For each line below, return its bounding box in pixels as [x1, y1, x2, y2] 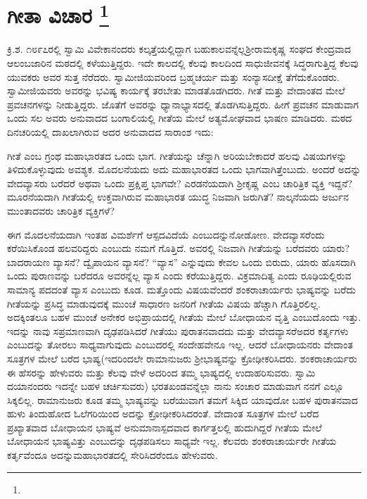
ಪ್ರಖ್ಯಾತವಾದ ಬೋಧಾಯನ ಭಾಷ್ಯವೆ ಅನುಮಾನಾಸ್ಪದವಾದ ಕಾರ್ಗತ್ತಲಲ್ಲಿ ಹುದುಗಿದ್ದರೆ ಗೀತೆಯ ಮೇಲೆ [7, 419, 322, 434]
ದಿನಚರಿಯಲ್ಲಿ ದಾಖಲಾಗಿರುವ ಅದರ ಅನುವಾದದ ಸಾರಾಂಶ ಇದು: [7, 125, 214, 139]
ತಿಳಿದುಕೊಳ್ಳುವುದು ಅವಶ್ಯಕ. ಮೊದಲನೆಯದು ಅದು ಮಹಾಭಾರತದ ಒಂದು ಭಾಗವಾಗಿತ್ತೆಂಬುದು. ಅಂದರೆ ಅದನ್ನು [7, 162, 361, 177]
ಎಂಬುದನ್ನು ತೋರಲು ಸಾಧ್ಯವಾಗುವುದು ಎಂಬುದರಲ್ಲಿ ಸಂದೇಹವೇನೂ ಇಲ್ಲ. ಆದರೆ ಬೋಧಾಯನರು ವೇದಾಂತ [7, 337, 353, 352]
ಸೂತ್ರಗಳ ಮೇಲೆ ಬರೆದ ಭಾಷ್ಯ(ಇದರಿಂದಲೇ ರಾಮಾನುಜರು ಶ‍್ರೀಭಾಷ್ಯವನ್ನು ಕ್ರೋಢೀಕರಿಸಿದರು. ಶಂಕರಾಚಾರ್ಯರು [7, 350, 357, 365]
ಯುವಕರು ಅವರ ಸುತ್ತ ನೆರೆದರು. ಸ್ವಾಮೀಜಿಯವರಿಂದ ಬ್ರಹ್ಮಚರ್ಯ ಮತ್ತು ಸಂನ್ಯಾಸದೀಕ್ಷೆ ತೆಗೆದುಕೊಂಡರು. [7, 69, 340, 84]
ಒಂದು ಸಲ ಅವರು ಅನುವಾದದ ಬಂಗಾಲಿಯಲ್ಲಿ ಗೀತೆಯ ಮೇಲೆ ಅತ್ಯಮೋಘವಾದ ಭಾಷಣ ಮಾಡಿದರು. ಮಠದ [7, 110, 352, 125]
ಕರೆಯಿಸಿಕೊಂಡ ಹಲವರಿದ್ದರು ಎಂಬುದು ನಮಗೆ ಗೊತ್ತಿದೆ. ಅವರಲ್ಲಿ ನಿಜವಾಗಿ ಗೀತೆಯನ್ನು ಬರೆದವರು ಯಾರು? [7, 241, 350, 255]
